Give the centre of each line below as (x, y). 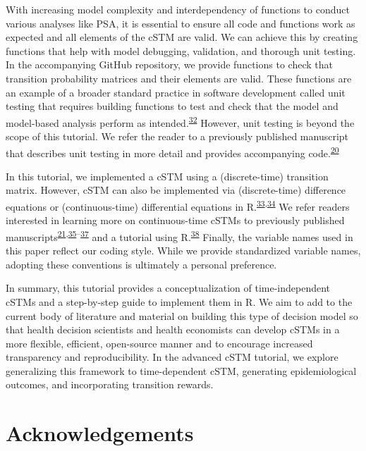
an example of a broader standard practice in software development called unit (176, 92)
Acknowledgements (100, 433)
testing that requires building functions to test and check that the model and (172, 106)
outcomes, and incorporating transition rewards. (110, 384)
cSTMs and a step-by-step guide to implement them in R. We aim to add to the (179, 301)
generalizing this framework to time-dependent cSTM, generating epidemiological (181, 370)
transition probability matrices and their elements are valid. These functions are (179, 78)
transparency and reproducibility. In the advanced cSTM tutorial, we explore (172, 357)
